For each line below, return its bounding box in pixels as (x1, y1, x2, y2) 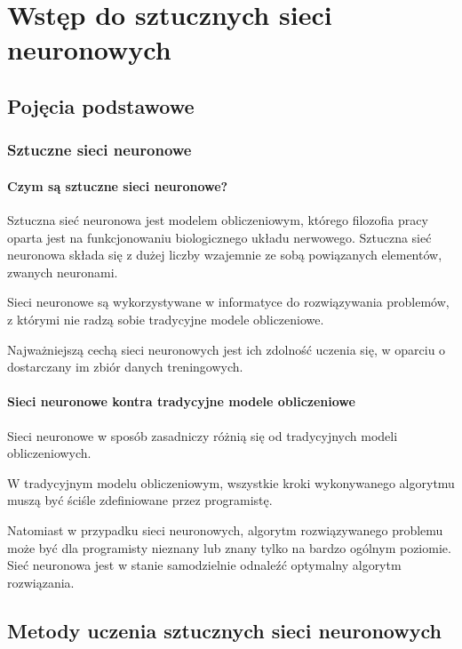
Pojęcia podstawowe (7, 92, 195, 119)
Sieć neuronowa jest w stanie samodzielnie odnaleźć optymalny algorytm (7, 556, 402, 574)
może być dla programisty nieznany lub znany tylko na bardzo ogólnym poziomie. (7, 538, 451, 557)
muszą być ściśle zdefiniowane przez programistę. (7, 491, 273, 509)
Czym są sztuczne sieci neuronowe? (7, 176, 228, 195)
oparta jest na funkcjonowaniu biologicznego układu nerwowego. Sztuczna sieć (7, 228, 432, 246)
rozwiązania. (7, 573, 75, 591)
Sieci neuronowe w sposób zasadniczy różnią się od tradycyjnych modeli (7, 426, 398, 445)
